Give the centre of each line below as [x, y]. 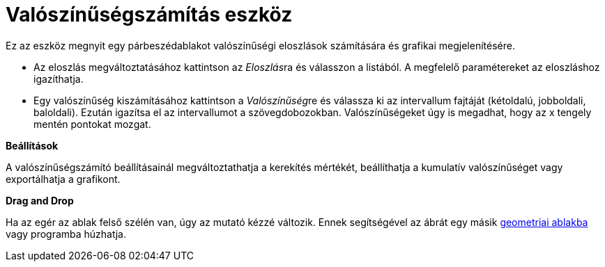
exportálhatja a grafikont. [63, 179]
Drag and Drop [40, 200]
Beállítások [32, 145]
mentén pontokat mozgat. [92, 124]
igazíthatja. [59, 79]
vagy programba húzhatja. [66, 234]
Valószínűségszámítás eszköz [149, 15]
